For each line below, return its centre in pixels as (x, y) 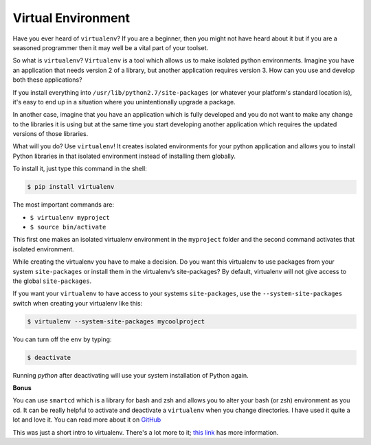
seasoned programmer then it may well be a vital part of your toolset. (111, 47)
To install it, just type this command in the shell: (80, 169)
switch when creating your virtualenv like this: (78, 303)
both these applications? (47, 80)
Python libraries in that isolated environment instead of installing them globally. (124, 156)
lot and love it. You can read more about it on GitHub (87, 420)
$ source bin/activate (68, 227)
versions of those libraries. (50, 134)
